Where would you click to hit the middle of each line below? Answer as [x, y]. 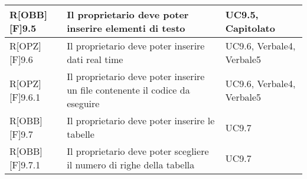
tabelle [81, 134]
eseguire [83, 103]
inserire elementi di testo [126, 28]
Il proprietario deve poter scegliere [138, 151]
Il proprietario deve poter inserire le [141, 120]
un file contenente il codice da [128, 90]
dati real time [95, 59]
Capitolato [250, 28]
